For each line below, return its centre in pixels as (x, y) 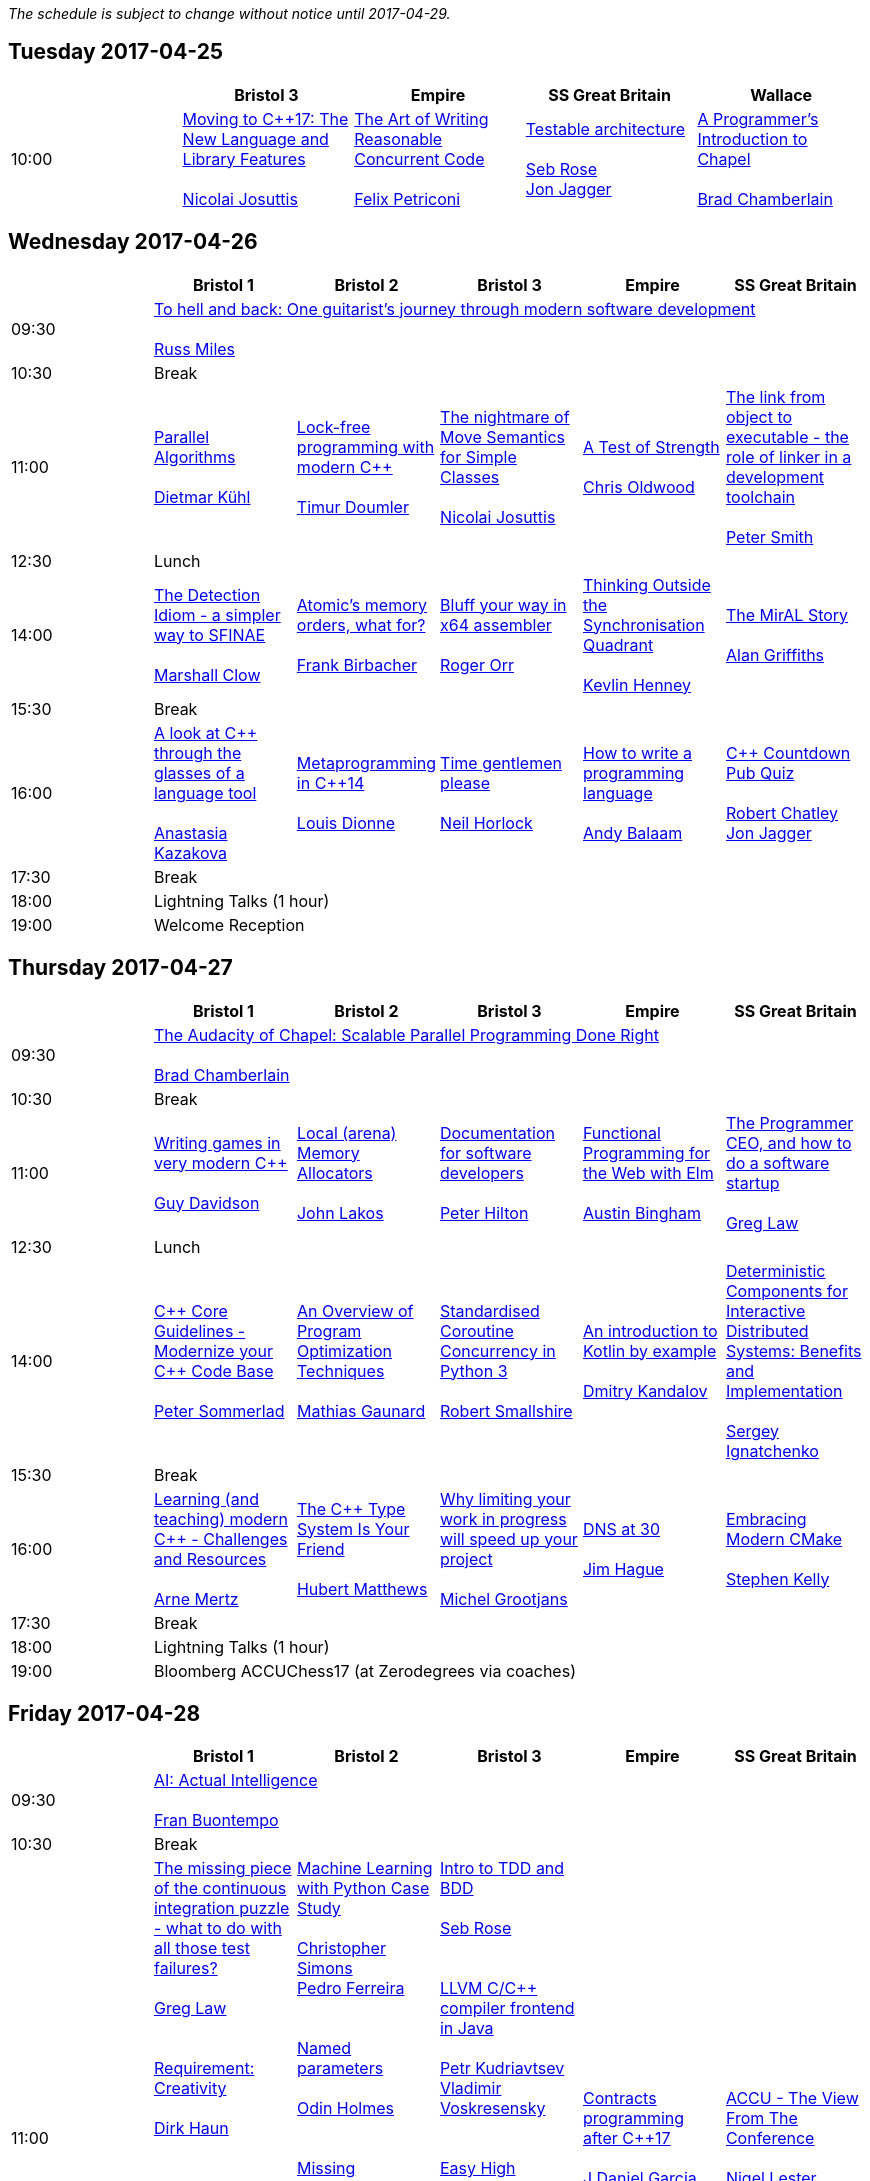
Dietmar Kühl (202, 496)
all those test (201, 1948)
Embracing (766, 1518)
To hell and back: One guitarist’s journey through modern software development (454, 308)
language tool (205, 792)
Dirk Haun (191, 2128)
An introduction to (650, 1330)
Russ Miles (194, 348)
